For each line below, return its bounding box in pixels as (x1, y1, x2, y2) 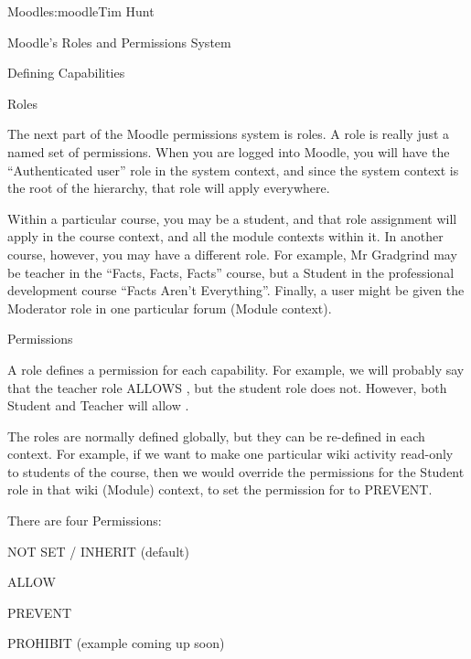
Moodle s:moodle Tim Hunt (7, 2, 155, 20)
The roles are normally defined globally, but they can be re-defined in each (7, 426, 425, 445)
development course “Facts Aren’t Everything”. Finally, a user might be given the (7, 281, 465, 300)
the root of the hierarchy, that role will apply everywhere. (7, 178, 330, 197)
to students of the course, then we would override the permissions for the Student (7, 462, 465, 481)
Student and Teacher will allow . (7, 396, 189, 415)
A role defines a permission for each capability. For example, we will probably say (7, 359, 465, 378)
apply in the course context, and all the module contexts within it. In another (7, 227, 444, 246)
